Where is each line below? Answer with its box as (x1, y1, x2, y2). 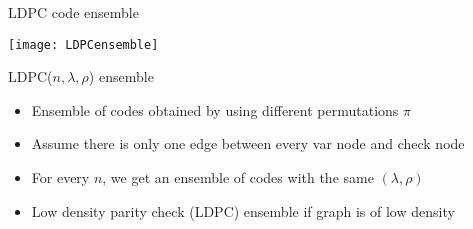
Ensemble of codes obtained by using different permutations (31, 99, 399, 120)
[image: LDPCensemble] (8, 37, 159, 52)
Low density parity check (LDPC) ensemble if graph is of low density (31, 200, 455, 221)
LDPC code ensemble (8, 2, 139, 22)
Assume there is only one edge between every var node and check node (31, 133, 465, 154)
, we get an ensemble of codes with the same (102, 167, 374, 188)
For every (31, 167, 90, 188)
